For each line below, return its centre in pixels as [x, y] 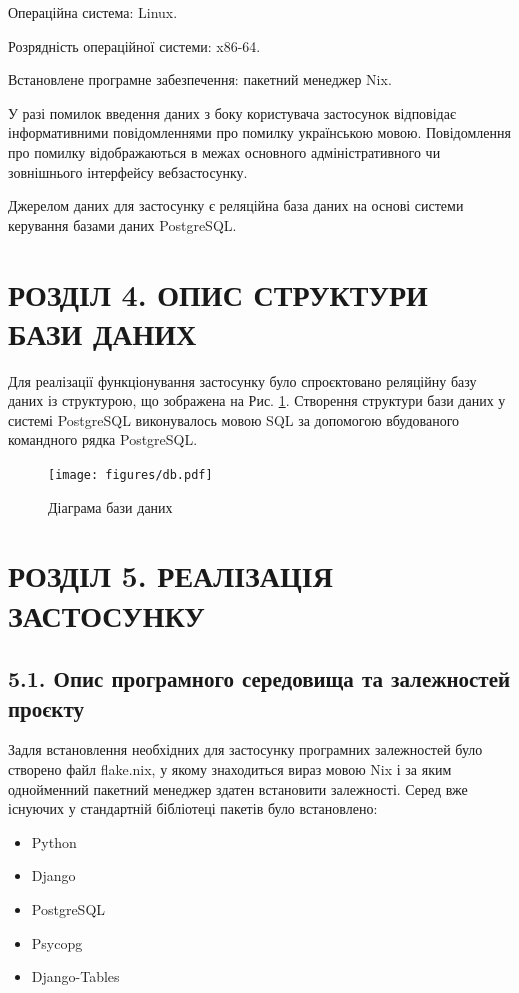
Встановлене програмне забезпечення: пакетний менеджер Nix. [200, 79]
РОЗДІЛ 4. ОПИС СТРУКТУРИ [218, 293]
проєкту [46, 707]
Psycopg [57, 942]
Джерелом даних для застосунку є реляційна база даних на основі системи [236, 205]
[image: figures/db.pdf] [130, 475]
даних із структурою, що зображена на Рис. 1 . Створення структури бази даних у [257, 400]
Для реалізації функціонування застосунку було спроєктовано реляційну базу [242, 380]
